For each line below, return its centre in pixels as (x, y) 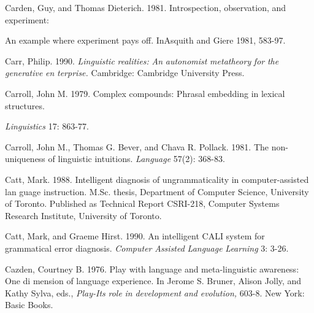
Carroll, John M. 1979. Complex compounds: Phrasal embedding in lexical (145, 93)
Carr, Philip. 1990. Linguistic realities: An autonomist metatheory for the (142, 60)
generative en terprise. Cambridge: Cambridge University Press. (125, 73)
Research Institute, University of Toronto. (83, 215)
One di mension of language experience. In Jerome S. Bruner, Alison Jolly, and (153, 281)
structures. (25, 105)
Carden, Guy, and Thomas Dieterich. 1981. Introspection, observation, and (146, 7)
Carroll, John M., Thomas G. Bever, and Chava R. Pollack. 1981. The (137, 146)
